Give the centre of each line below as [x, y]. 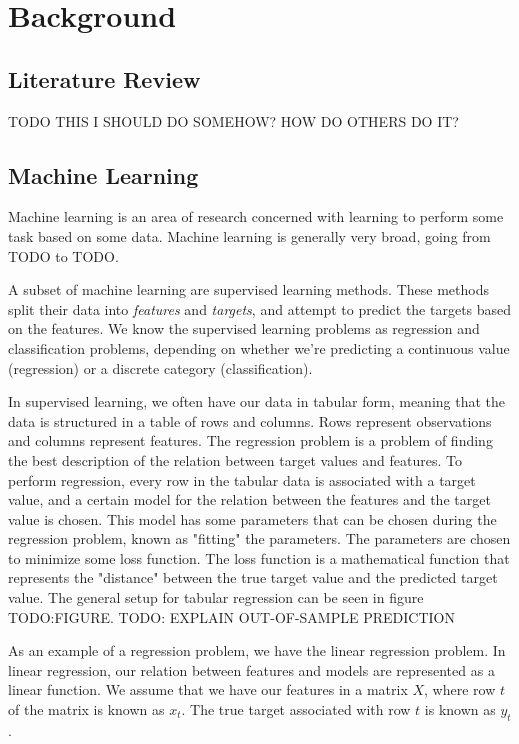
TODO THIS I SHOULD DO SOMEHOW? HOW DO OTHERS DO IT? [233, 120]
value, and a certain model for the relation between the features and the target [249, 499]
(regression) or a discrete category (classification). [160, 367]
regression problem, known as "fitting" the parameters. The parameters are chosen [259, 538]
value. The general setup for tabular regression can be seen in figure [216, 597]
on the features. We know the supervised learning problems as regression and [244, 328]
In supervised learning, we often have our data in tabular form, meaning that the [256, 401]
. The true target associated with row [296, 709]
